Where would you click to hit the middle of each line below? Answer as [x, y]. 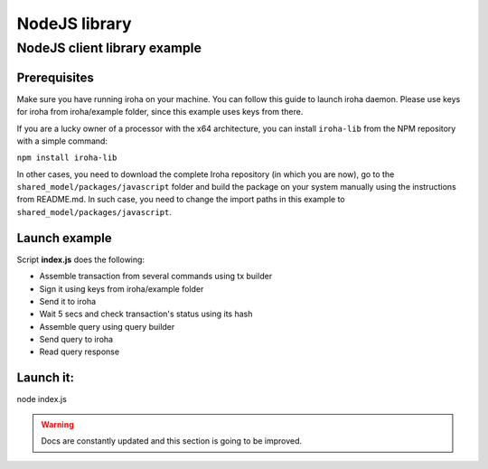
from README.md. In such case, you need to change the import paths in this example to [181, 200]
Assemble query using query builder [107, 326]
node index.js [42, 399]
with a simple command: [62, 141]
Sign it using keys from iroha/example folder [122, 288]
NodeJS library [74, 23]
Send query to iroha [76, 340]
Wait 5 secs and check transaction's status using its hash [146, 314]
